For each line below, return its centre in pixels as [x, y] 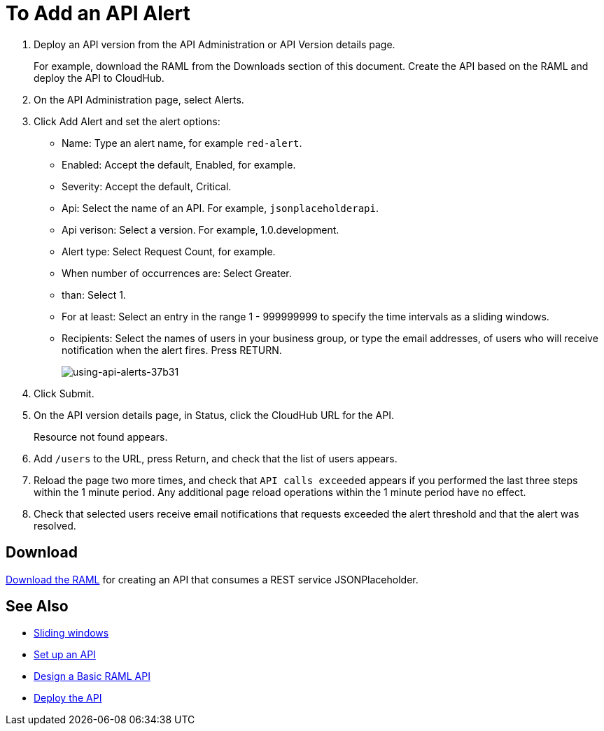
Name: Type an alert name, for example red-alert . [182, 143]
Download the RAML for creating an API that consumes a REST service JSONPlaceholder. [212, 579]
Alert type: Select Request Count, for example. [169, 251]
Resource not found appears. [101, 437]
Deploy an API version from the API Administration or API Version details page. [215, 44]
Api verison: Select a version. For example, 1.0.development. [201, 229]
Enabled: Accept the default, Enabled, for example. [179, 164]
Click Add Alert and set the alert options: [127, 121]
